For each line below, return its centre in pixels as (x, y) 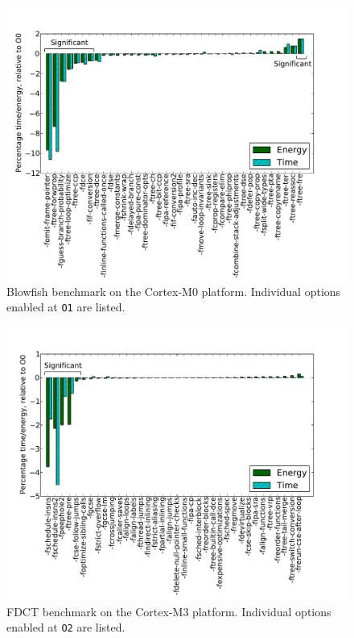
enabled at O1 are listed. (66, 307)
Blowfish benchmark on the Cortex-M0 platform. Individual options (174, 291)
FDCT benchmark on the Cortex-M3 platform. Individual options (169, 611)
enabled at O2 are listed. (66, 627)
